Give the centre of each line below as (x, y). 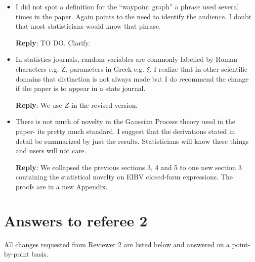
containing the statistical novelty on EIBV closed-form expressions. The (124, 177)
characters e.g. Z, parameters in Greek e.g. (80, 68)
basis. (40, 254)
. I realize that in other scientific (198, 68)
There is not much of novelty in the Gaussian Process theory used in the (125, 121)
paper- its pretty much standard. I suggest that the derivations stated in (125, 131)
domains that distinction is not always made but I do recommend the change (132, 78)
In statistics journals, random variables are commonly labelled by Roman (127, 59)
